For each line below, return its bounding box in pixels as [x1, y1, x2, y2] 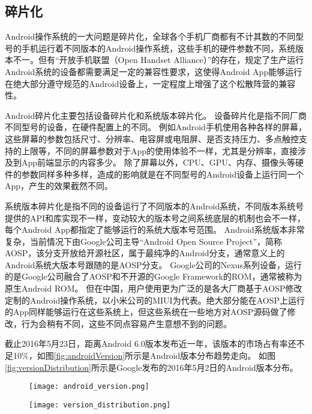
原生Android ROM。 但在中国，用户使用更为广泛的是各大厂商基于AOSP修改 [5, 282, 302, 295]
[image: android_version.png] [29, 382, 149, 391]
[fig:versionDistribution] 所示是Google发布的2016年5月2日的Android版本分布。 [5, 361, 298, 373]
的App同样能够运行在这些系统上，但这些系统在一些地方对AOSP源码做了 [5, 305, 287, 318]
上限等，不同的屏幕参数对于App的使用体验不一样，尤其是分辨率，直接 [21, 144, 298, 157]
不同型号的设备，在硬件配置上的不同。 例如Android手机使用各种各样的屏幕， [5, 121, 307, 133]
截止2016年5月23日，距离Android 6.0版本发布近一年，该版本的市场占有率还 [5, 337, 296, 350]
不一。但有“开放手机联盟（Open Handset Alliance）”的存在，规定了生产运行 [13, 53, 304, 66]
